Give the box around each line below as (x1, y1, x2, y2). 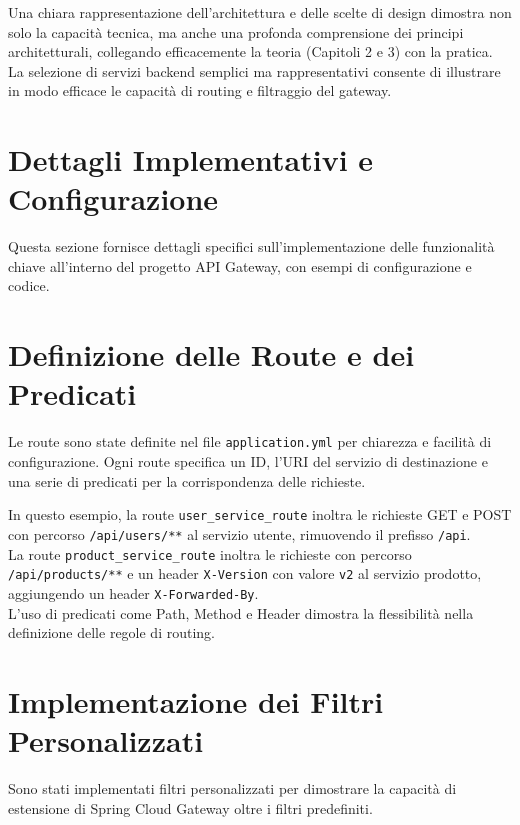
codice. (8, 275, 50, 296)
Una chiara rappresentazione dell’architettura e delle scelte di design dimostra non (8, 2, 512, 22)
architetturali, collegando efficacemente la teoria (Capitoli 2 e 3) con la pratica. (8, 41, 493, 62)
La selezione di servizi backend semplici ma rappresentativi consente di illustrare (8, 60, 501, 81)
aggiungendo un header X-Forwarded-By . (8, 582, 259, 603)
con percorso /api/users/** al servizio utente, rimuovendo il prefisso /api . (8, 523, 471, 544)
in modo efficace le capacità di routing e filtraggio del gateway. (8, 80, 392, 101)
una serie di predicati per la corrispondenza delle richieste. (8, 470, 366, 491)
